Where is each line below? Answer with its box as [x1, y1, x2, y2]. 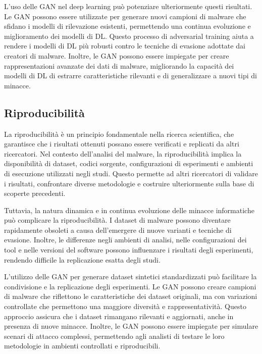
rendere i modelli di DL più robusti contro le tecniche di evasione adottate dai [4, 40, 245, 51]
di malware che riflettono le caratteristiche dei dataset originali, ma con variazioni [4, 291, 257, 301]
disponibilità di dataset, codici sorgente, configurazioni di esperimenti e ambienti [4, 158, 253, 169]
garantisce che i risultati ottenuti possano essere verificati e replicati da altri [4, 138, 239, 149]
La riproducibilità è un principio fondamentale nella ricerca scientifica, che [4, 128, 234, 139]
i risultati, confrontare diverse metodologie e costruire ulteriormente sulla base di [4, 178, 254, 188]
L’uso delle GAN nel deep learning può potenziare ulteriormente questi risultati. [4, 1, 252, 11]
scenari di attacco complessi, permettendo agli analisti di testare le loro [4, 330, 225, 341]
